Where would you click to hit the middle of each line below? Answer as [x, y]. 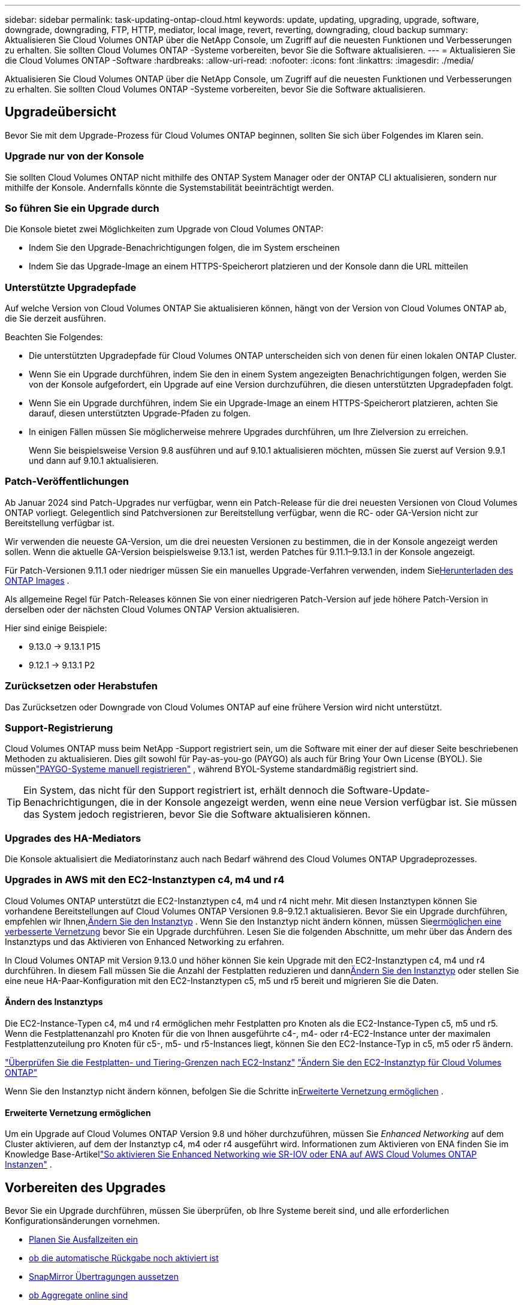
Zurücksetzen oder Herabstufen [82, 686]
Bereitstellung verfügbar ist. [60, 523]
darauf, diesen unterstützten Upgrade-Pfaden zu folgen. [140, 413]
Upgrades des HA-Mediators [73, 838]
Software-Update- [389, 790]
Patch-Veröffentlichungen [67, 481]
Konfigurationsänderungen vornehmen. [82, 1221]
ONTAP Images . [37, 580]
